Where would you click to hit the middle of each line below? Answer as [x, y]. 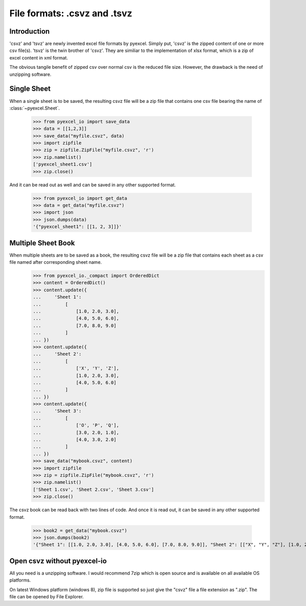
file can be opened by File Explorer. [47, 596]
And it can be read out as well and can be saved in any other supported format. [93, 185]
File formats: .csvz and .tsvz [71, 13]
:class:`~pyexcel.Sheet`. [35, 108]
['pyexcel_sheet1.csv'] [63, 164]
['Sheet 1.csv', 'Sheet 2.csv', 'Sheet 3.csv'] [93, 489]
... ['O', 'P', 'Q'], [76, 425]
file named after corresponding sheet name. [56, 262]
